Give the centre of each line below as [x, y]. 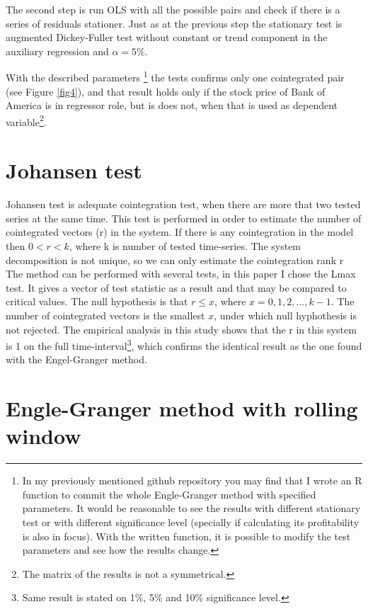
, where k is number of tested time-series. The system [185, 245]
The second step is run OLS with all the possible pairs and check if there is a [173, 9]
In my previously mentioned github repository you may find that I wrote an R [192, 480]
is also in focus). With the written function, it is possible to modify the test [186, 536]
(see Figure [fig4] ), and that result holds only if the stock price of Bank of [166, 91]
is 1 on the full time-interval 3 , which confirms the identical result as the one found [184, 345]
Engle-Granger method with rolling [182, 408]
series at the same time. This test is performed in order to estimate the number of [184, 218]
